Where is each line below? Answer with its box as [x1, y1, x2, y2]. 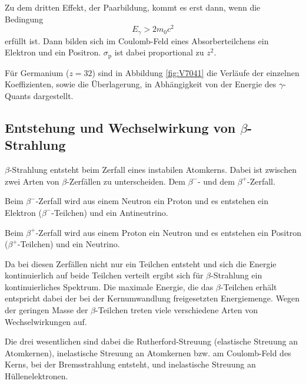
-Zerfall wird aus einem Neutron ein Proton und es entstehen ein [35, 195, 269, 207]
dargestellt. [33, 89, 74, 101]
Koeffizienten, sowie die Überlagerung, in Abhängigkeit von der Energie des [5, 78, 277, 90]
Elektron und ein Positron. [5, 46, 101, 58]
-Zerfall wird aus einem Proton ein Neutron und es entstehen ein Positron [35, 226, 301, 238]
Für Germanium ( [5, 66, 69, 78]
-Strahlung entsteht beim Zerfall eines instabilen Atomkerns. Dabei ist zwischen [9, 163, 297, 176]
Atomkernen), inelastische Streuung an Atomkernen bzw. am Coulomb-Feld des [5, 346, 291, 359]
